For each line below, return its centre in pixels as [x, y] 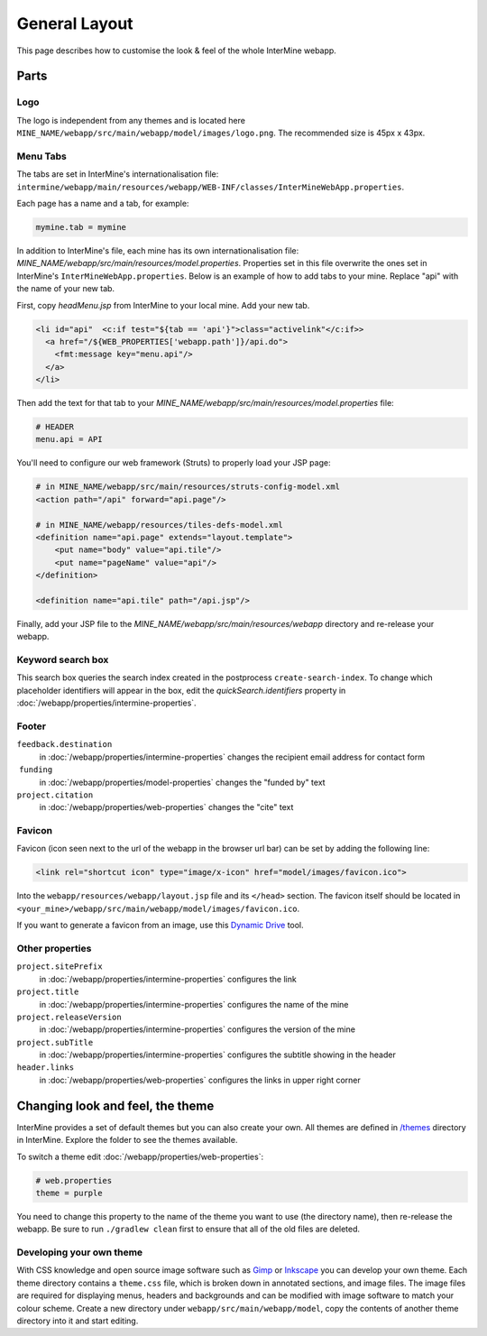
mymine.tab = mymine [81, 227]
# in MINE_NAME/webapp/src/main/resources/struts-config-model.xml [188, 487]
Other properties [54, 948]
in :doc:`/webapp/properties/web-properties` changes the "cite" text [166, 807]
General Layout [75, 23]
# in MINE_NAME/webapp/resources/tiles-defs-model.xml [159, 525]
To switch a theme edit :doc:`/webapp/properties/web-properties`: [140, 1156]
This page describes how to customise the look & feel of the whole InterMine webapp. [177, 51]
